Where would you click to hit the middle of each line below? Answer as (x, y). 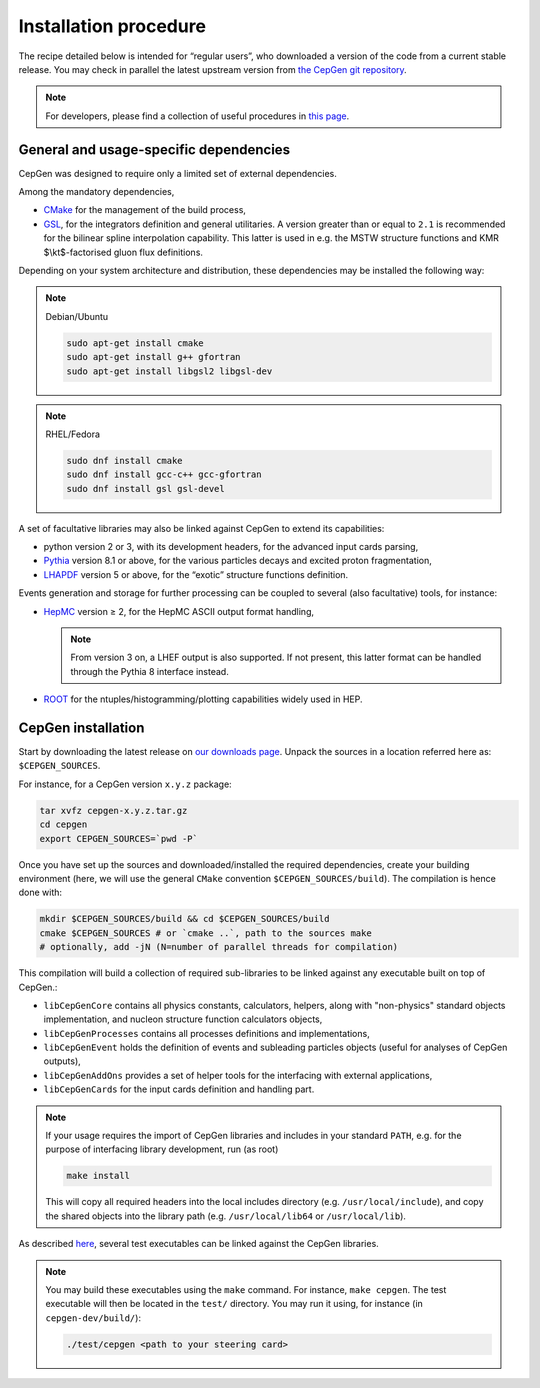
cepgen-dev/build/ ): (93, 1317)
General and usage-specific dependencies (154, 149)
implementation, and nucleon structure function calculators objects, (183, 1019)
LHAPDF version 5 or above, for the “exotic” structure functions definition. (196, 574)
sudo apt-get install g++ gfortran (153, 357)
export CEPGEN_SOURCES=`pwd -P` (119, 838)
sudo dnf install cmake (125, 460)
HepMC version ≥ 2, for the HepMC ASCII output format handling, (179, 611)
